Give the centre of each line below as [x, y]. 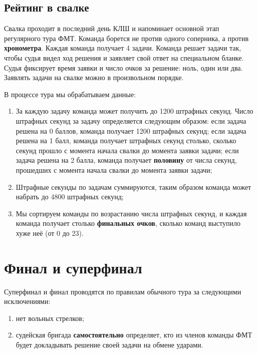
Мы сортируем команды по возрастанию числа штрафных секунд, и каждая [131, 213]
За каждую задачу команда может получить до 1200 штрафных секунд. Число [135, 111]
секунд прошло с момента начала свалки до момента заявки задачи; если [127, 150]
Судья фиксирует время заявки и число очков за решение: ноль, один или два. [123, 67]
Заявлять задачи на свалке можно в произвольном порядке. [94, 77]
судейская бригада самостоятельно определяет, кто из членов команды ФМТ [134, 335]
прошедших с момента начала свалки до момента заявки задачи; [114, 169]
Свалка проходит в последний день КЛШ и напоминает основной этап [112, 28]
